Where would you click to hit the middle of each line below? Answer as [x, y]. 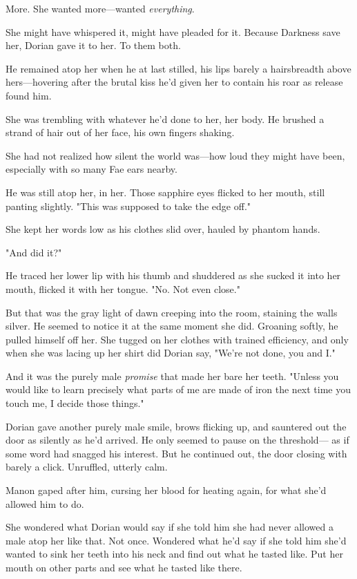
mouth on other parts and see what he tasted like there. [124, 567]
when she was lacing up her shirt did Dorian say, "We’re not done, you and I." [171, 353]
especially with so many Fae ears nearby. [91, 169]
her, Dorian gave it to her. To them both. [93, 45]
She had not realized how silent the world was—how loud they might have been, [175, 155]
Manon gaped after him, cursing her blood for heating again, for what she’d [166, 490]
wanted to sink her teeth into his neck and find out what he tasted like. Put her [174, 554]
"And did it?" [34, 252]
